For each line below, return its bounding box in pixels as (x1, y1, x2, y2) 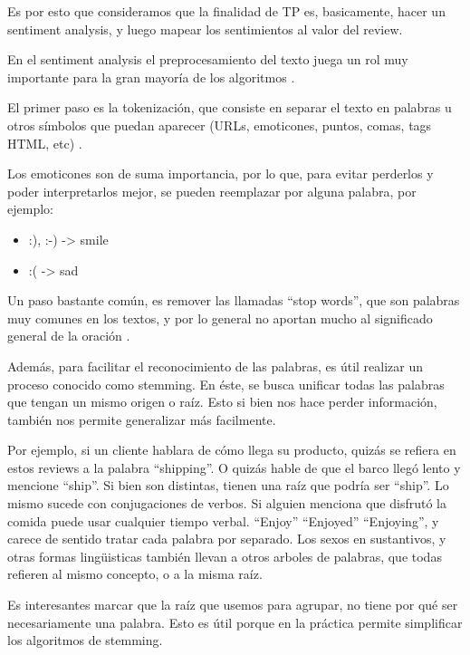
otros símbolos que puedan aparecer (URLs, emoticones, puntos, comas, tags (7, 115, 432, 134)
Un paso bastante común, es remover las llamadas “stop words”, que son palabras (7, 291, 460, 310)
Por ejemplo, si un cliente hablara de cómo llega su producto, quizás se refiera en (7, 440, 456, 459)
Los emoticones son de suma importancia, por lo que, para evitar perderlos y (7, 164, 434, 183)
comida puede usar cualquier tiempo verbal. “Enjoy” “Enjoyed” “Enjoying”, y (7, 511, 439, 530)
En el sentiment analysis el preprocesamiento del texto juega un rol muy (7, 50, 408, 69)
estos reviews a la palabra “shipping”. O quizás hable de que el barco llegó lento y (7, 458, 461, 477)
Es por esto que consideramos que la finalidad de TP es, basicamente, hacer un (7, 2, 446, 20)
